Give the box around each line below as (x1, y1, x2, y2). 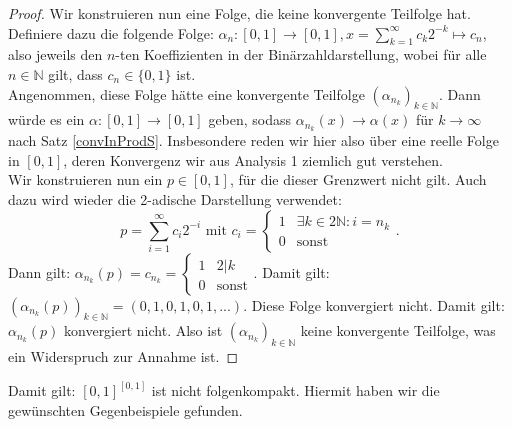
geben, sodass (208, 109, 292, 130)
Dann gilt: (8, 261, 71, 282)
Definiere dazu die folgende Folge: (8, 22, 214, 43)
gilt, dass (48, 63, 103, 84)
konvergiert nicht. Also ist (64, 320, 223, 341)
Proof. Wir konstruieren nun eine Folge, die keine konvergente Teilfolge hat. (8, 3, 471, 23)
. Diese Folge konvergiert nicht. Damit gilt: (243, 294, 505, 315)
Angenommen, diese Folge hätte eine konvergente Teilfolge (8, 83, 365, 104)
